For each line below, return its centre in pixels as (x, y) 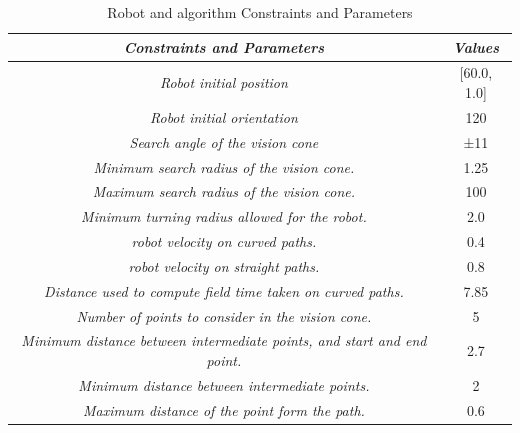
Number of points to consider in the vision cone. (224, 315)
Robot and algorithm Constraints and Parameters (260, 12)
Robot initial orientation (224, 116)
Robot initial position (223, 82)
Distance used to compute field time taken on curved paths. (224, 290)
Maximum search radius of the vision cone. (224, 191)
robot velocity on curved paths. (224, 241)
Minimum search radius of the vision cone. (224, 166)
